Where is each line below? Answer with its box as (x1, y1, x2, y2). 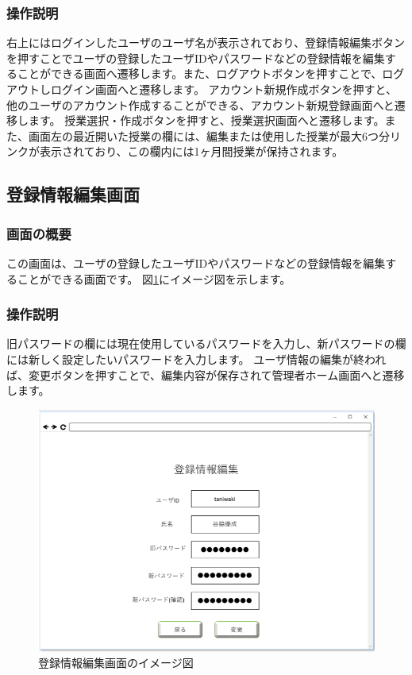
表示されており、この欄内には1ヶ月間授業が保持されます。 (39, 143, 344, 160)
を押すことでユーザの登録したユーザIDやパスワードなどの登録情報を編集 (6, 49, 385, 66)
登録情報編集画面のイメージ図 (38, 654, 194, 671)
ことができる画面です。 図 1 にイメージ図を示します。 (17, 270, 291, 287)
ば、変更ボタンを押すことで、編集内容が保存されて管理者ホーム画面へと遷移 (6, 366, 405, 383)
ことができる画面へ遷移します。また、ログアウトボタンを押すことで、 (17, 65, 383, 82)
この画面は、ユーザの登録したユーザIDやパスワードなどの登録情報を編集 (6, 254, 386, 271)
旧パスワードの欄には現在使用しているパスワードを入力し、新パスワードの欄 (6, 335, 406, 352)
